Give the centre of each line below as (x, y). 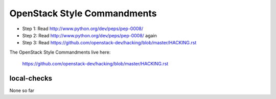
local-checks (31, 78)
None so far (22, 91)
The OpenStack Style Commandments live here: (60, 52)
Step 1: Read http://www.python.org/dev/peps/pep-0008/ (83, 29)
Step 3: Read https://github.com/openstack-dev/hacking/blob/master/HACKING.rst (109, 43)
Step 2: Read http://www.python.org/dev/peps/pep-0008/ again (89, 35)
